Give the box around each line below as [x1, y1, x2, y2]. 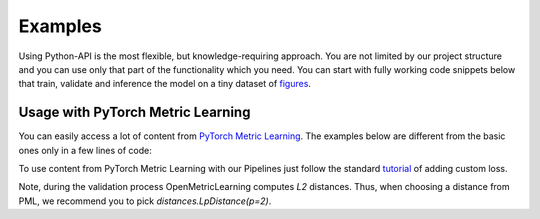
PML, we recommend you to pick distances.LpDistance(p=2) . [18, 195, 272, 207]
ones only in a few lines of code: [18, 144, 152, 156]
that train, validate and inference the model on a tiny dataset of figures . [18, 78, 312, 90]
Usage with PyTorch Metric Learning [18, 104, 251, 121]
